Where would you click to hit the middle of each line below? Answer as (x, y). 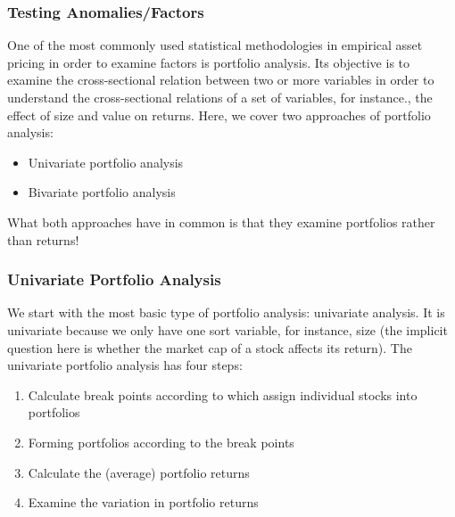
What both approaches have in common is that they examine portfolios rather (221, 222)
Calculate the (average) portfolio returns (139, 472)
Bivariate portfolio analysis (102, 192)
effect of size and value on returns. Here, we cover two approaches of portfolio (219, 115)
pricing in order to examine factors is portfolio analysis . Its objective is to (209, 62)
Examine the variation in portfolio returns (143, 502)
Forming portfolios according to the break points (161, 442)
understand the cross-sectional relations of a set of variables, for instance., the (220, 97)
